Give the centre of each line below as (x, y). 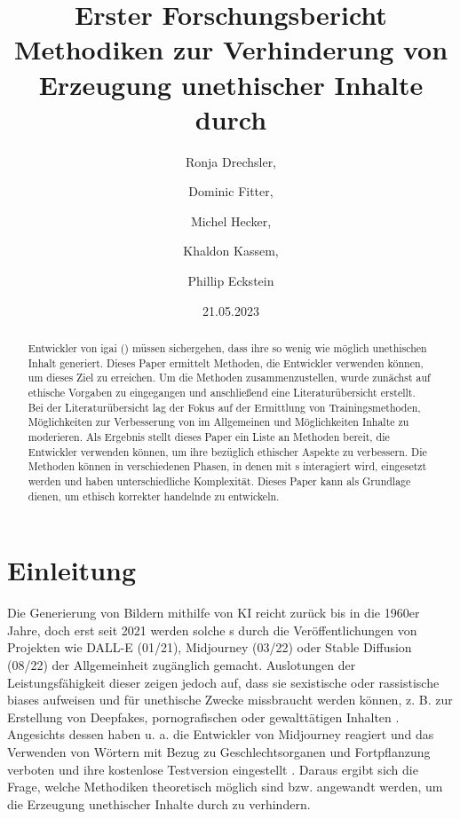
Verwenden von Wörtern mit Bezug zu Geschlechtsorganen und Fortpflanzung (219, 751)
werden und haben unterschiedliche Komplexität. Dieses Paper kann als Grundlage (219, 480)
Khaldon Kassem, (231, 251)
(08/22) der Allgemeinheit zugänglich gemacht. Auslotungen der (182, 664)
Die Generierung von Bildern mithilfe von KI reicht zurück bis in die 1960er (214, 613)
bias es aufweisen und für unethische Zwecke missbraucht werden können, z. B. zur (230, 700)
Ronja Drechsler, (231, 161)
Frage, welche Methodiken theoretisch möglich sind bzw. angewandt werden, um (225, 787)
